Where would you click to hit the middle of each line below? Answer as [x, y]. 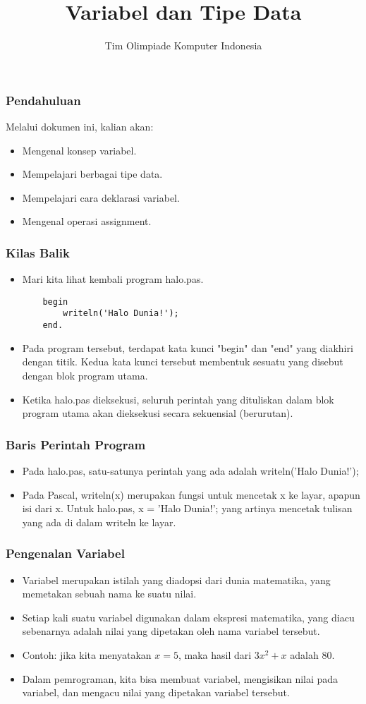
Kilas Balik [38, 252]
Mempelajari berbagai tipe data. [92, 174]
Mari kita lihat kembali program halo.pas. [113, 279]
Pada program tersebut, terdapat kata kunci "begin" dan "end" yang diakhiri [188, 347]
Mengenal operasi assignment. [87, 221]
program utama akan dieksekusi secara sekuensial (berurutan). [158, 413]
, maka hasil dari [215, 654]
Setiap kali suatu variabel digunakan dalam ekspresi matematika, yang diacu [188, 617]
